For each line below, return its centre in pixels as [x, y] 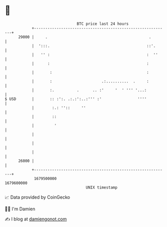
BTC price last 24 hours [103, 24]
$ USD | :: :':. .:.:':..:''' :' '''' [76, 99]
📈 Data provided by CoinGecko [37, 197]
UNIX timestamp [102, 187]
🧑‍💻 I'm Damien [20, 209]
